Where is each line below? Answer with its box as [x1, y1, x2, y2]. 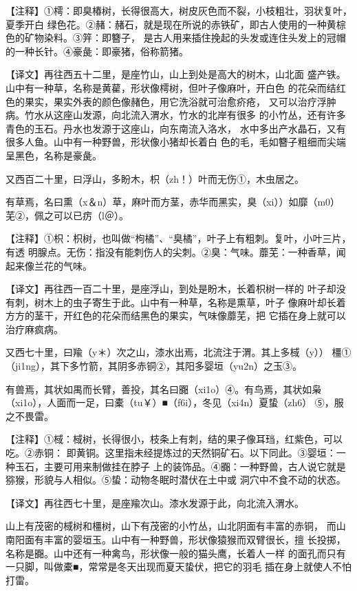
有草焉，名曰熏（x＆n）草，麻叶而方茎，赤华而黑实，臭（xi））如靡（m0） [6, 194, 340, 209]
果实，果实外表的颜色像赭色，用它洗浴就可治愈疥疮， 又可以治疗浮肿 [24, 94, 336, 108]
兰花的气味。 [34, 258, 92, 272]
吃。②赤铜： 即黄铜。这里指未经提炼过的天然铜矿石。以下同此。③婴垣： [6, 445, 336, 460]
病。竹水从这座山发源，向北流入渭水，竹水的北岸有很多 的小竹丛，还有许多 [6, 108, 346, 122]
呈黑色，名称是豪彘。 [6, 148, 102, 162]
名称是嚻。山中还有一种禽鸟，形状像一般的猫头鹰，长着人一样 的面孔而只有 [6, 545, 346, 560]
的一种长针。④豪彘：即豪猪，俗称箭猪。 [6, 43, 188, 58]
